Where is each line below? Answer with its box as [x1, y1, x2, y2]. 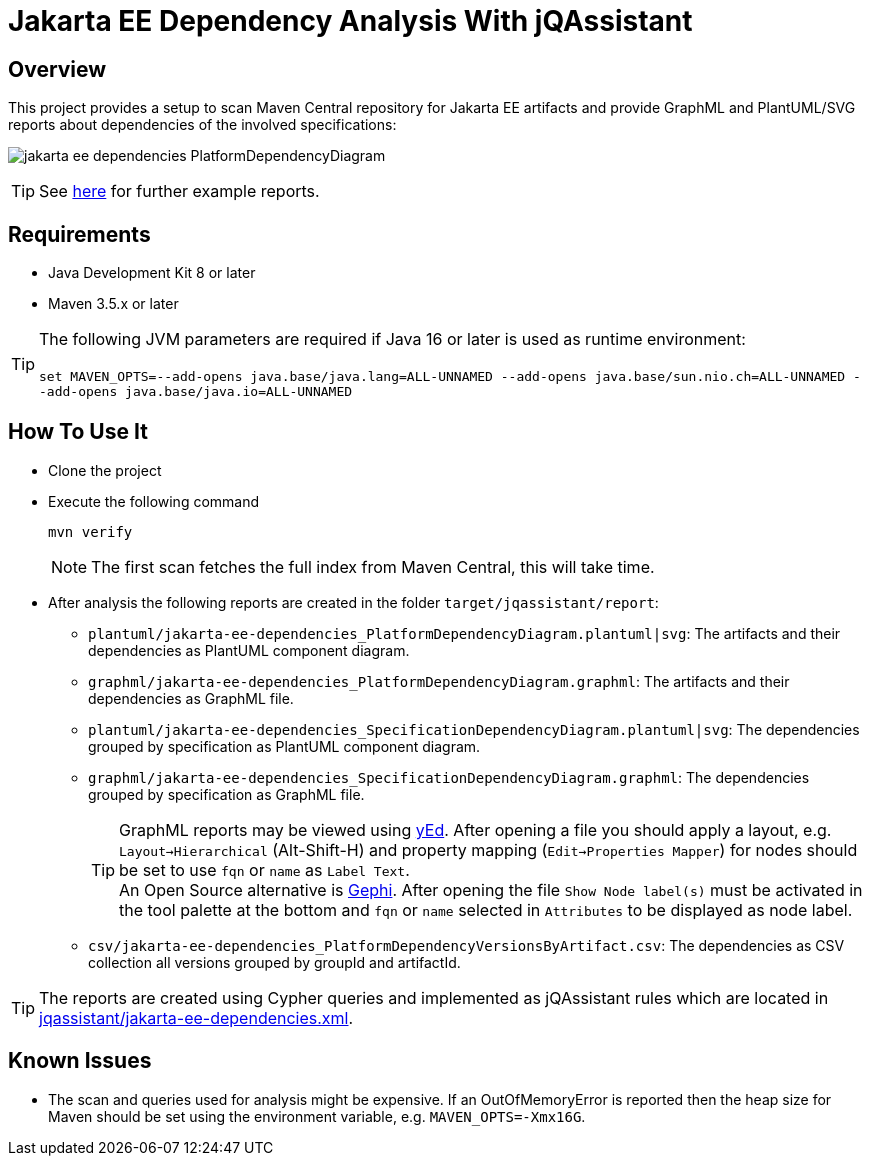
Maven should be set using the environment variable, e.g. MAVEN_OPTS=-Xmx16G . [48, 1107, 586, 1125]
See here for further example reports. [39, 181, 320, 202]
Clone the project [48, 461, 162, 479]
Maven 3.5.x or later [48, 295, 179, 313]
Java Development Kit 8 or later [48, 264, 256, 282]
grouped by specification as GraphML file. [88, 785, 365, 803]
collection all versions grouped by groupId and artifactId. [88, 953, 461, 971]
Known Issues [8, 1048, 152, 1074]
